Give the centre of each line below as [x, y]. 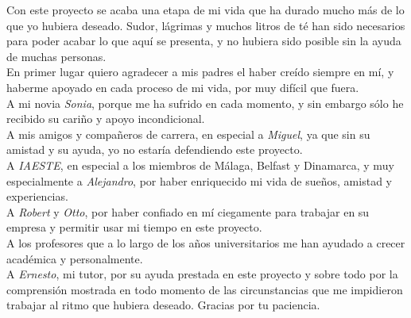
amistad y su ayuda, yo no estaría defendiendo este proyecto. [155, 149]
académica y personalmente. [75, 258]
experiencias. [37, 196]
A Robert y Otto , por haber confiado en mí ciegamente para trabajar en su [188, 211]
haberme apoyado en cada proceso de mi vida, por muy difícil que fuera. [183, 87]
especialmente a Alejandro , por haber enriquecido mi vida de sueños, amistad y [199, 180]
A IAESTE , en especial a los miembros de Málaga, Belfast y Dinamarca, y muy [200, 165]
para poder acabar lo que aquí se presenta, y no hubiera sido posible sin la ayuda [204, 41]
